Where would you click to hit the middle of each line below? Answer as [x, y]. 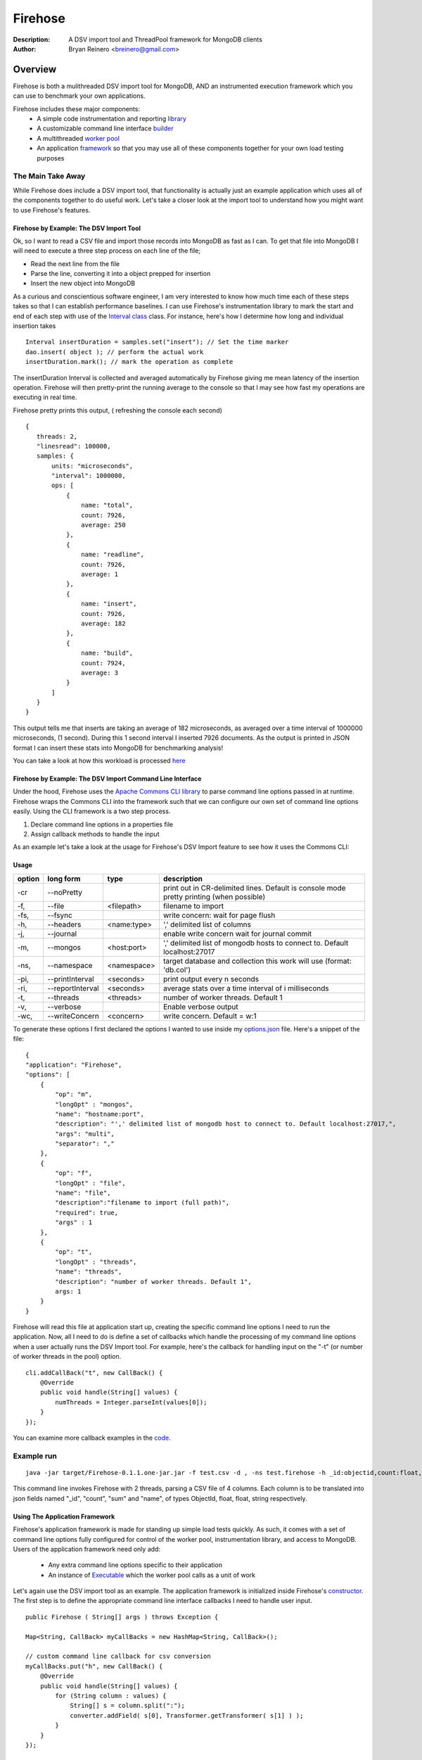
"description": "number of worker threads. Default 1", [154, 1282]
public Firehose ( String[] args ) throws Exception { [122, 1617]
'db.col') [177, 969]
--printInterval [71, 979]
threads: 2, [57, 436]
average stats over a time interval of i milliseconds [246, 988]
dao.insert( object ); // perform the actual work [115, 352]
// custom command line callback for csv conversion [118, 1657]
